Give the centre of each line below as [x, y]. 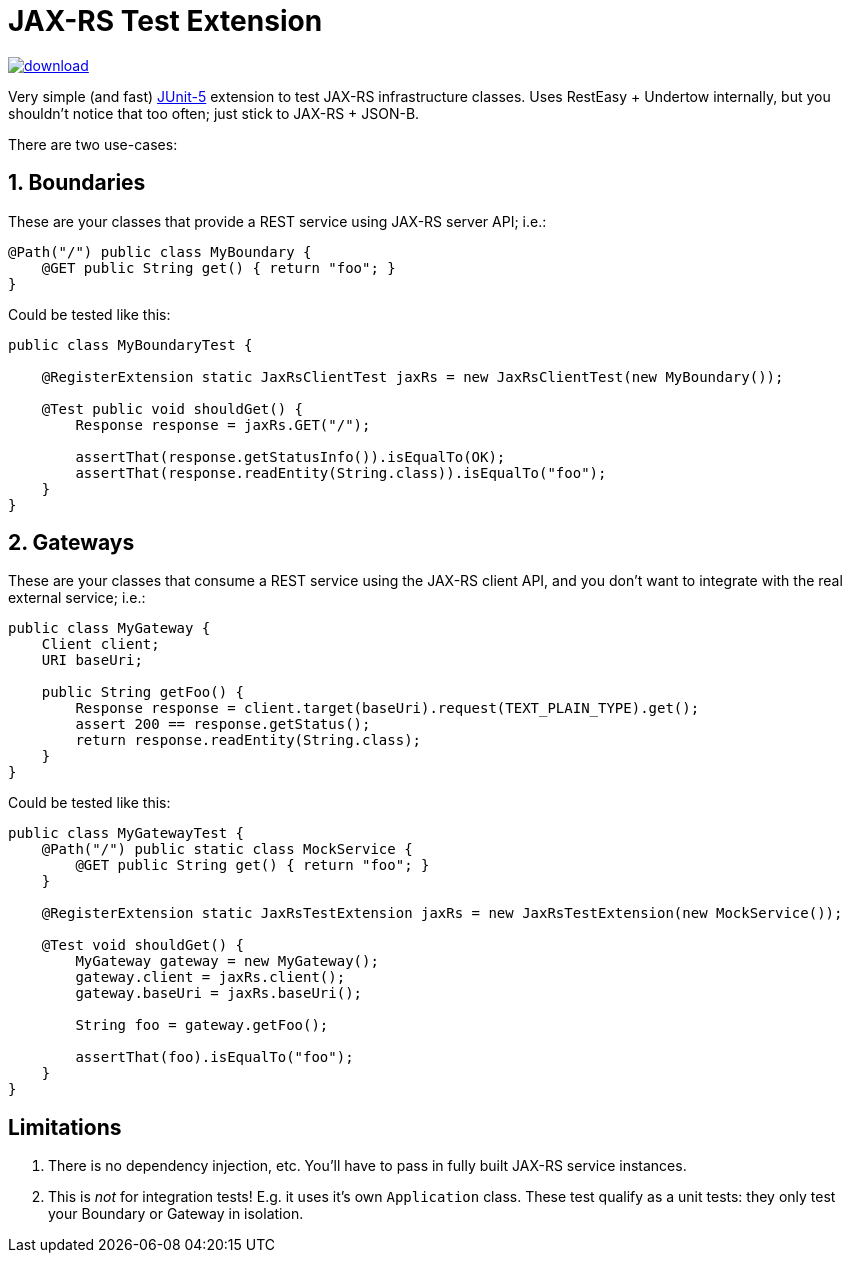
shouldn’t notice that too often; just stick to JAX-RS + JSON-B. [214, 113]
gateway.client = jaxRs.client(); [210, 977]
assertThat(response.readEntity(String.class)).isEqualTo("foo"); [341, 472]
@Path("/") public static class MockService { [227, 849]
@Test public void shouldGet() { [172, 408]
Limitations [65, 1127]
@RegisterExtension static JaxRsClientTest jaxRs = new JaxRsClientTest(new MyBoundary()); [412, 376]
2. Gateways [71, 543]
